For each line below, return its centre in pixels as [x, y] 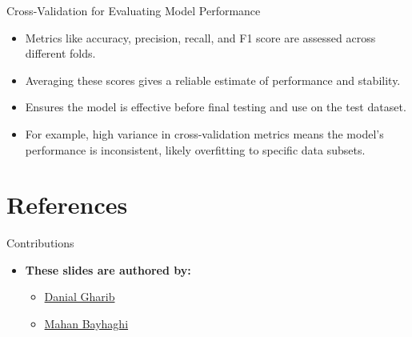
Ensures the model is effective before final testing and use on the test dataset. [216, 107]
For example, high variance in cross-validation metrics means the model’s [204, 133]
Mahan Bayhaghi [86, 324]
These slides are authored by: [108, 269]
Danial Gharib [80, 297]
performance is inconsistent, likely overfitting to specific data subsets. [195, 149]
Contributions [40, 243]
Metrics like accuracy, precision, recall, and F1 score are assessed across [200, 37]
